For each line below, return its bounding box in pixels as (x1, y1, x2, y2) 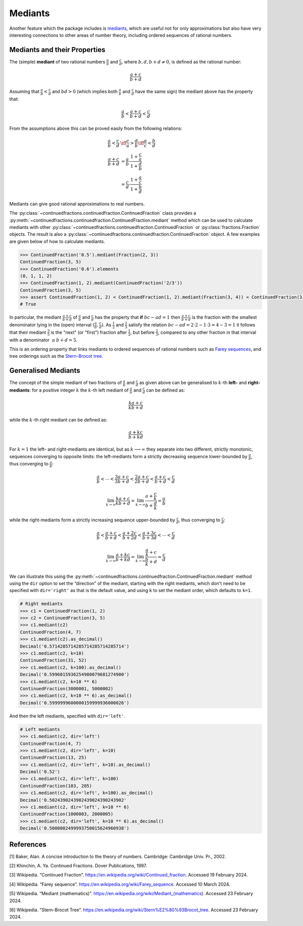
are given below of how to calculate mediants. (9, 238, 106, 245)
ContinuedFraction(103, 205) (20, 783, 92, 789)
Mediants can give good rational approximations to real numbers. (9, 201, 145, 207)
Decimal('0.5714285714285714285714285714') (20, 643, 130, 649)
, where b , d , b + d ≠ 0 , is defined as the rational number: (121, 59, 242, 65)
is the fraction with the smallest (192, 314, 257, 320)
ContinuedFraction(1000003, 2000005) (20, 811, 114, 817)
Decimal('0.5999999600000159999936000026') (20, 700, 130, 706)
